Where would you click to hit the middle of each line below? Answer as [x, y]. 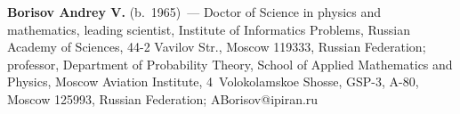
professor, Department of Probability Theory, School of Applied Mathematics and [230, 64]
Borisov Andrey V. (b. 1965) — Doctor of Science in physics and [194, 12]
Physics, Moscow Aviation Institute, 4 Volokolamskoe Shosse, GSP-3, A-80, [213, 81]
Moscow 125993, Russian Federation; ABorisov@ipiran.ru [163, 98]
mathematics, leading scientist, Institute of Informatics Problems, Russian [209, 29]
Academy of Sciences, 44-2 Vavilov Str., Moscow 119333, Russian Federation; [217, 47]
